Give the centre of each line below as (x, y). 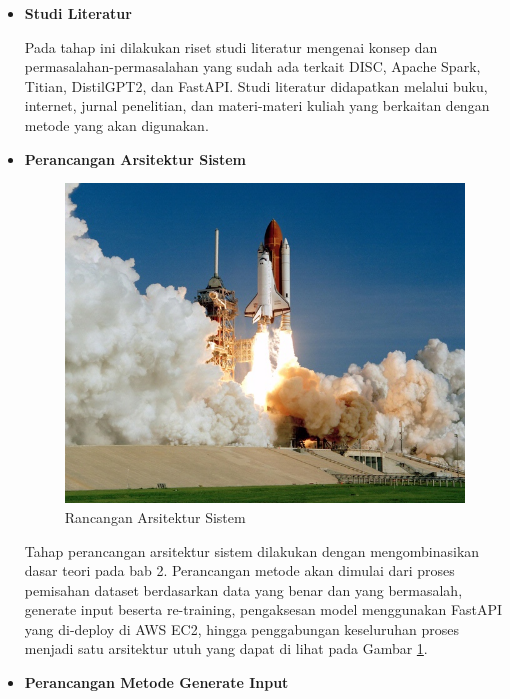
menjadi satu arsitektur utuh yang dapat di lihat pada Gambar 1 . (226, 648)
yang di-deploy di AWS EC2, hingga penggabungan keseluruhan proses (241, 628)
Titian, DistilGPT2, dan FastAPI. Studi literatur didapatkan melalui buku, (256, 85)
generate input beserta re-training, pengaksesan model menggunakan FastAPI (263, 609)
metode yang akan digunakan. (116, 124)
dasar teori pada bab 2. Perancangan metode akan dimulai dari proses (239, 570)
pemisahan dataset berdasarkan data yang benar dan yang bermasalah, (243, 589)
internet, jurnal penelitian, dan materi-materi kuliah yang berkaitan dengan (257, 105)
